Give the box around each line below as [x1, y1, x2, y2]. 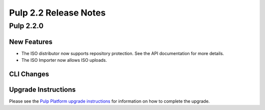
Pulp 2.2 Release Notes [9, 7, 106, 18]
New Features [9, 37, 53, 46]
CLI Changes [9, 70, 49, 78]
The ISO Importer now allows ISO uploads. [21, 57, 107, 63]
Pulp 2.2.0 [9, 21, 44, 30]
